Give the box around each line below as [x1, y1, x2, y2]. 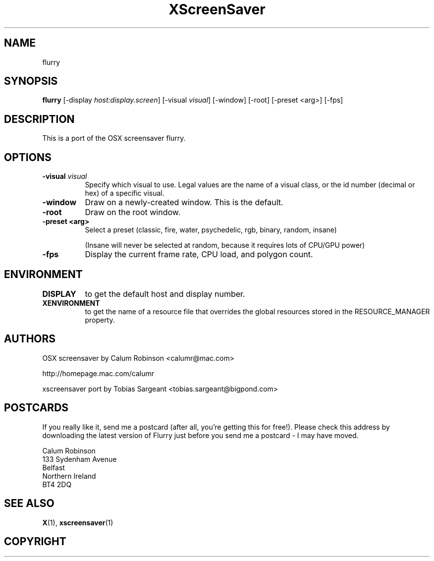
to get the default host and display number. [85, 288, 245, 299]
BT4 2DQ [42, 480, 72, 489]
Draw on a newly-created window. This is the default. [85, 197, 283, 208]
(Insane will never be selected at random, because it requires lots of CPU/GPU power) [85, 241, 365, 250]
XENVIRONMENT [42, 298, 100, 307]
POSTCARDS [4, 401, 69, 414]
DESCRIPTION [4, 112, 75, 125]
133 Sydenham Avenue [42, 454, 117, 463]
